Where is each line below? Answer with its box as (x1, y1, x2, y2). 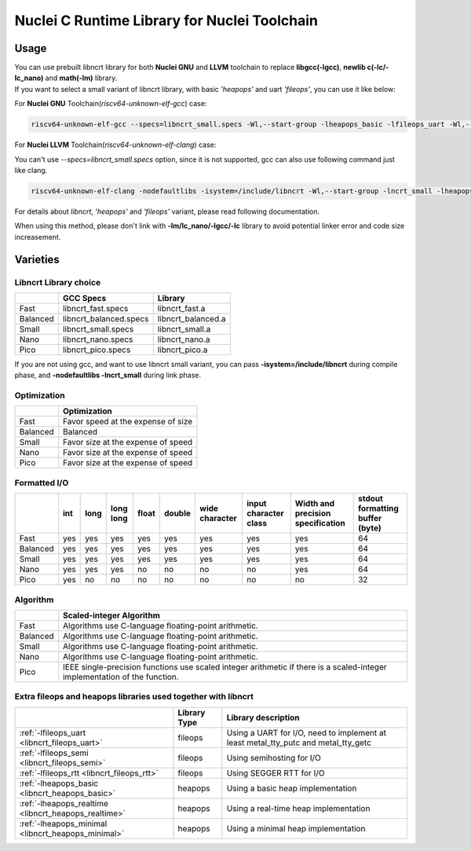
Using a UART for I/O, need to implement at (226, 727, 386, 738)
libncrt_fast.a (157, 303, 206, 314)
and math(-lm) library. (45, 73, 118, 83)
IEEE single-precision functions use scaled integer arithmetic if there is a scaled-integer (63, 661, 388, 672)
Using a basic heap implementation (226, 783, 357, 794)
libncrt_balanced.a (157, 313, 227, 324)
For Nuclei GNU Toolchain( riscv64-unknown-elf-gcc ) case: (14, 99, 207, 108)
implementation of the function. (63, 671, 180, 682)
